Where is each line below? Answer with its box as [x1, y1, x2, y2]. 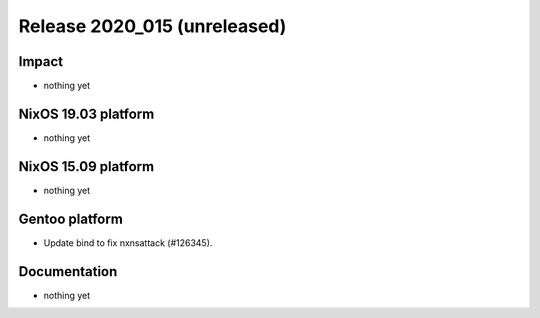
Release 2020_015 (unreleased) [18, 15, 287, 37]
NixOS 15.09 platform [18, 158, 155, 175]
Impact [18, 53, 64, 70]
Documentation [18, 263, 118, 280]
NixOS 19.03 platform [18, 105, 155, 122]
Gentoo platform [18, 210, 124, 227]
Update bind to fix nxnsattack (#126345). [43, 236, 213, 249]
